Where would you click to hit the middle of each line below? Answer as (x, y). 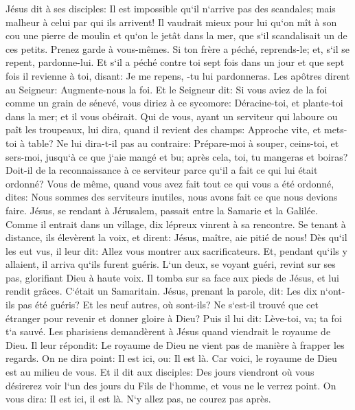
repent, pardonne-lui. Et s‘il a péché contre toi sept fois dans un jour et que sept (175, 62)
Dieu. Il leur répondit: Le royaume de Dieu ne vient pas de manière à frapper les (175, 344)
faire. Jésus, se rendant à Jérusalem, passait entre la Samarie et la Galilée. (162, 210)
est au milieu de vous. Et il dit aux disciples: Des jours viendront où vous (160, 372)
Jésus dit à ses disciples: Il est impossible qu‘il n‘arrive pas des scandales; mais (171, 8)
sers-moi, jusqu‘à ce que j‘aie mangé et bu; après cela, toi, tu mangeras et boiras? (177, 156)
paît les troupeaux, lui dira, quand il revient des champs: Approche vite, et (163, 129)
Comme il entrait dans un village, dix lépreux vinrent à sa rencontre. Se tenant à (176, 224)
